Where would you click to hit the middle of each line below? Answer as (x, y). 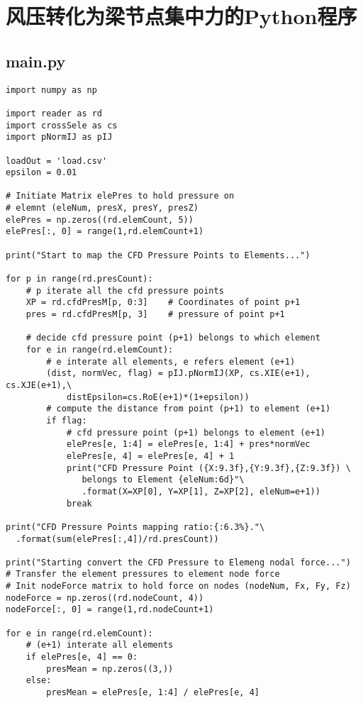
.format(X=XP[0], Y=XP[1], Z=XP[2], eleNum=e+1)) (201, 491)
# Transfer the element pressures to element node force (143, 574)
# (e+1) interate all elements (100, 645)
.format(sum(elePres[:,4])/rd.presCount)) (117, 539)
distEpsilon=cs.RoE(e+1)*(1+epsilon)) (158, 397)
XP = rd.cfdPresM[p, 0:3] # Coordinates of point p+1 (163, 303)
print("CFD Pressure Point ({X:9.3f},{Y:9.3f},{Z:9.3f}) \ (208, 468)
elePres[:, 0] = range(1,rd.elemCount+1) (105, 232)
